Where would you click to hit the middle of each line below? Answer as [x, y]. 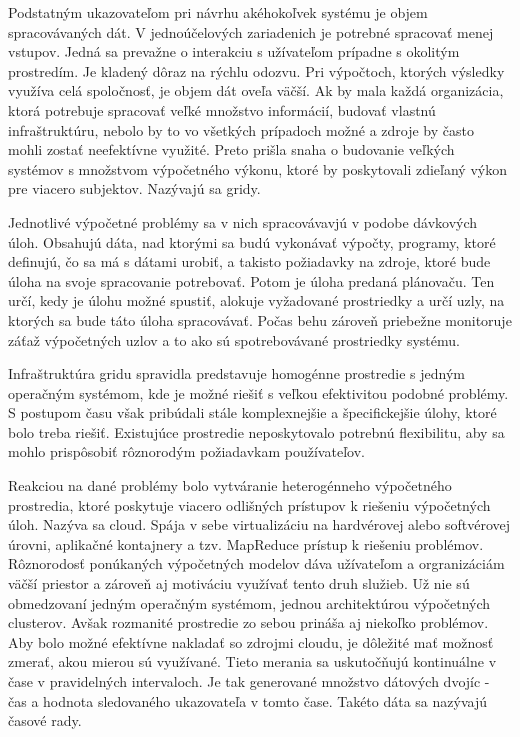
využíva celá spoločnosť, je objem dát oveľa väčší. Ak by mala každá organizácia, [256, 90]
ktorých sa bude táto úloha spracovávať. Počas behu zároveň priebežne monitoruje [260, 319]
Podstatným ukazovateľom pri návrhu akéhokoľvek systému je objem [218, 12]
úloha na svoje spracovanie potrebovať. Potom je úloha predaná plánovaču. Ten [251, 280]
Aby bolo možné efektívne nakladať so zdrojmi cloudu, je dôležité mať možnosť [251, 641]
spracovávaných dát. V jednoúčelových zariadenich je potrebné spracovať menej [251, 31]
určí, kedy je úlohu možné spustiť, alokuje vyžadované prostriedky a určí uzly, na [256, 300]
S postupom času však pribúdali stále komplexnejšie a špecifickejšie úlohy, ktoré [252, 412]
